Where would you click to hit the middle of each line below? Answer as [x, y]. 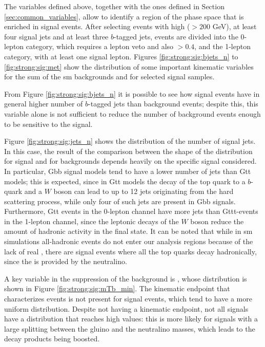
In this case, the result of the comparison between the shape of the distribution [128, 151]
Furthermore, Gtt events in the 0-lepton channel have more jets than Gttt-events [131, 211]
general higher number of [44, 104]
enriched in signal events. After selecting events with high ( [97, 26]
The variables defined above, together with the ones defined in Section [114, 6]
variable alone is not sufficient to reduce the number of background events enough [132, 113]
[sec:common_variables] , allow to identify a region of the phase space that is [124, 16]
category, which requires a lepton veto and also [100, 46]
